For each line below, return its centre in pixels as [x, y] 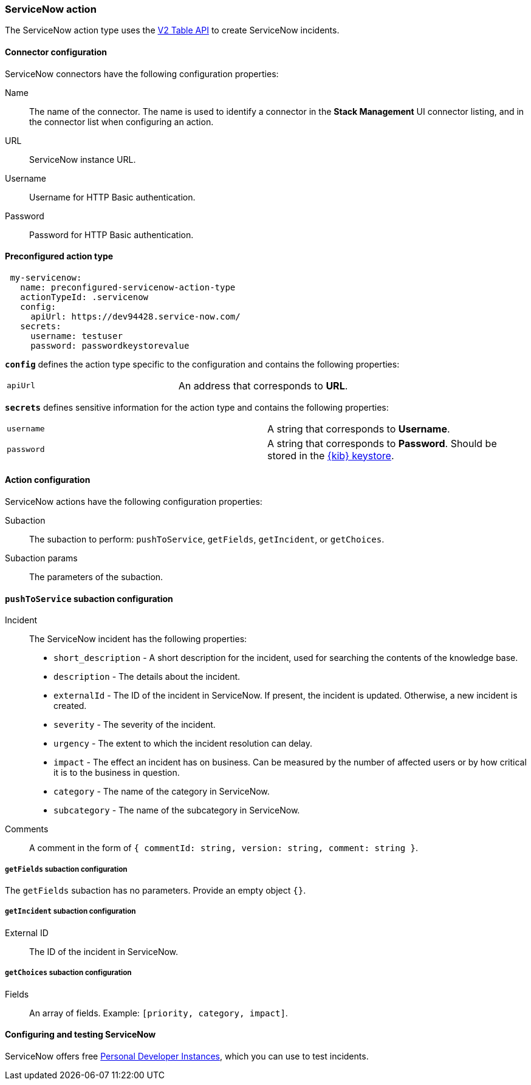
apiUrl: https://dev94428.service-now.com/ [135, 316]
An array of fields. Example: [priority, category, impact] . [159, 1013]
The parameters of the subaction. [96, 577]
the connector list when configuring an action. [122, 122]
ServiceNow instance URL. [83, 159]
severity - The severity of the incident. [135, 725]
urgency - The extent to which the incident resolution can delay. [183, 744]
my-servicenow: [46, 277]
